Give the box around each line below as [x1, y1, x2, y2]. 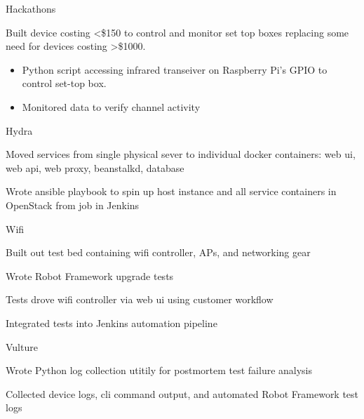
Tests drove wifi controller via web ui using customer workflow [6, 292, 274, 307]
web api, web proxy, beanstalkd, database [6, 160, 184, 175]
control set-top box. [22, 76, 107, 91]
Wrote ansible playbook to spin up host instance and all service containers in [6, 184, 337, 199]
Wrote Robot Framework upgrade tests [6, 268, 174, 283]
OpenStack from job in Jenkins [6, 197, 140, 212]
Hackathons [6, 1, 56, 15]
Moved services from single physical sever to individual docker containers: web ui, [6, 147, 356, 161]
